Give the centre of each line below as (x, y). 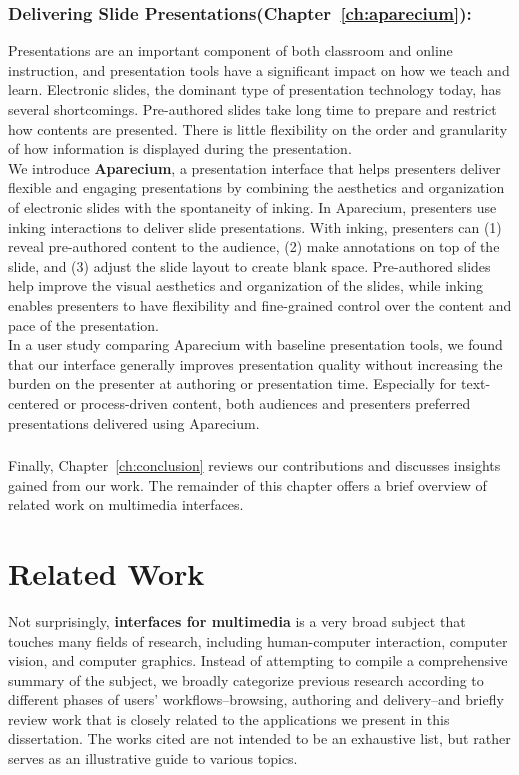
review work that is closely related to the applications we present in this (229, 718)
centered (33, 402)
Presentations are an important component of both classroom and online (230, 50)
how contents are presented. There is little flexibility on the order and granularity (258, 128)
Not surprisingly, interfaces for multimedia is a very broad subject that (237, 620)
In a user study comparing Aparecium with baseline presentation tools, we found (255, 344)
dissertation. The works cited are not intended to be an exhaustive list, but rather (259, 738)
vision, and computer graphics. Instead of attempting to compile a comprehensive (258, 660)
